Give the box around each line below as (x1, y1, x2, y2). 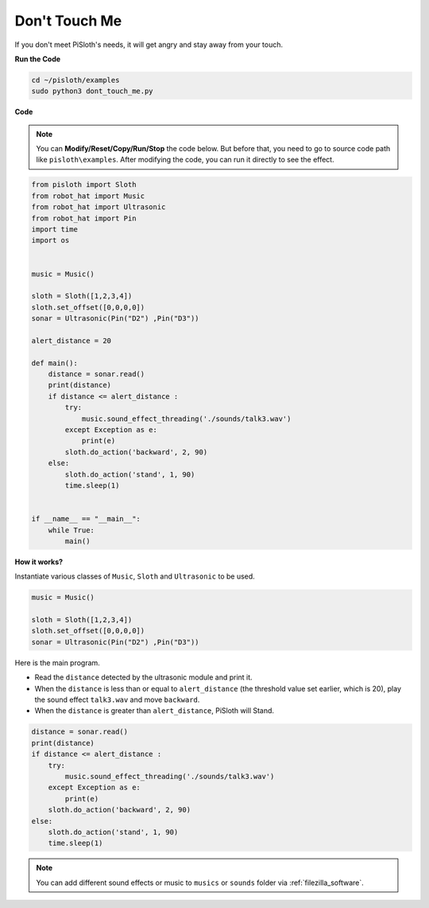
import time (31, 225, 79, 234)
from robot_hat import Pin (31, 213, 137, 223)
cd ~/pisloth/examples (31, 76, 120, 84)
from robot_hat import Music (31, 191, 145, 201)
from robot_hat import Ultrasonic (31, 203, 166, 212)
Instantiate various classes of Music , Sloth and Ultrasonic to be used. (14, 571, 256, 581)
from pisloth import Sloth (31, 180, 137, 189)
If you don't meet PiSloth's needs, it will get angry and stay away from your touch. (14, 40, 284, 49)
